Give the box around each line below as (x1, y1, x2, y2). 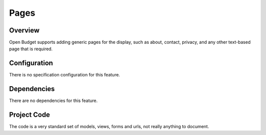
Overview (9, 26, 40, 34)
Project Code (9, 111, 50, 119)
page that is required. (9, 46, 53, 52)
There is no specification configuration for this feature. (9, 72, 120, 78)
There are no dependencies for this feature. (9, 98, 98, 103)
